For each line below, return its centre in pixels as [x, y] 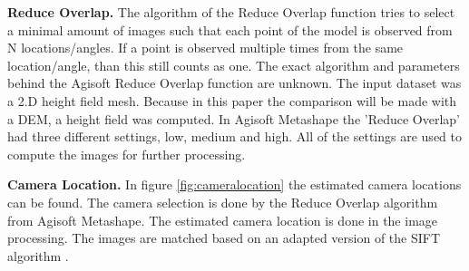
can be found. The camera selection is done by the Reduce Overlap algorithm [223, 202]
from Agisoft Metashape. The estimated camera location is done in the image [223, 220]
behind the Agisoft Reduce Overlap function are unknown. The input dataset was [234, 83]
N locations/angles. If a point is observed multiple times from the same [205, 48]
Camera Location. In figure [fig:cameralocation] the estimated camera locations [234, 184]
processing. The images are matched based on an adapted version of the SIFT [224, 238]
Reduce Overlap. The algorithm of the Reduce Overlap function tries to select [231, 12]
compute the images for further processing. [127, 154]
